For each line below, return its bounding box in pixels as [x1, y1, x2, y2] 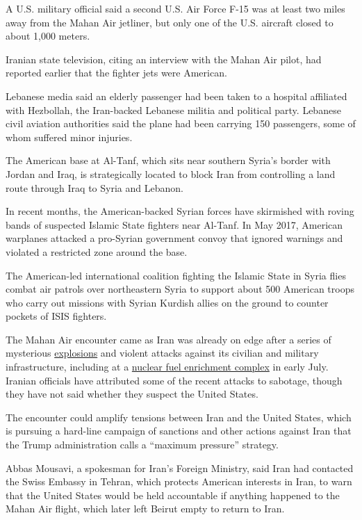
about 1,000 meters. [6, 29, 90, 43]
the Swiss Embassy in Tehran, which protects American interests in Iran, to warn [6, 474, 352, 489]
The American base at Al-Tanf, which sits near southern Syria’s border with [6, 153, 331, 168]
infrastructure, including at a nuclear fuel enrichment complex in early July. [6, 359, 329, 374]
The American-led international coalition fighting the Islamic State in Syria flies [6, 268, 346, 282]
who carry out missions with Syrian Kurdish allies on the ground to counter [6, 295, 329, 309]
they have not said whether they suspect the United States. [6, 387, 258, 401]
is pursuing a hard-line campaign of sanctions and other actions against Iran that [6, 423, 352, 438]
